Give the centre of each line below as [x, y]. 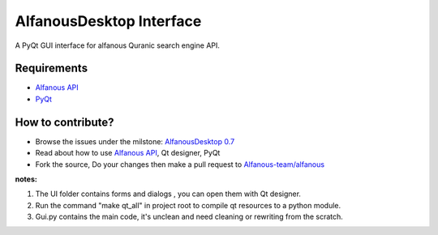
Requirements [52, 68]
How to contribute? [64, 122]
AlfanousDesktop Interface [108, 21]
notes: [26, 179]
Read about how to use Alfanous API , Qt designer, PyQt [128, 153]
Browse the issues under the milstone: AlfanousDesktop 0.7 [135, 141]
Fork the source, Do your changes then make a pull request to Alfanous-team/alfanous [180, 164]
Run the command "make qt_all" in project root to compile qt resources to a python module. [188, 205]
